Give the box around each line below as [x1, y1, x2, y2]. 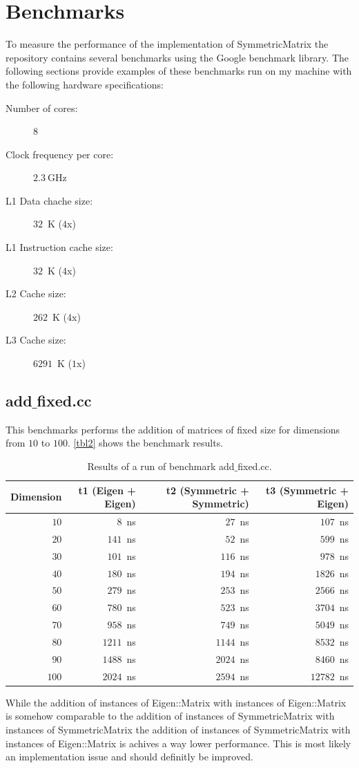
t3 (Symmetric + [266, 483, 349, 497]
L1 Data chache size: [6, 193, 93, 207]
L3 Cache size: [6, 333, 66, 347]
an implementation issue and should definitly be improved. [6, 749, 253, 764]
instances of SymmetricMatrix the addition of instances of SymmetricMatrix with [6, 722, 351, 736]
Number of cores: [6, 100, 78, 115]
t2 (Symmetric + [166, 483, 249, 497]
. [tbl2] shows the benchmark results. [67, 435, 224, 450]
